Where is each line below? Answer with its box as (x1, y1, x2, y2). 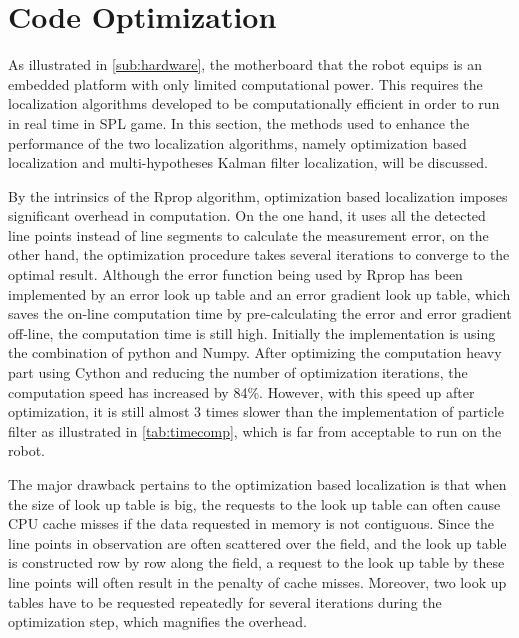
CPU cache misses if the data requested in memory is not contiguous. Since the (8, 513, 495, 534)
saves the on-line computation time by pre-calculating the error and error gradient (8, 303, 512, 324)
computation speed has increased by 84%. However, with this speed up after (8, 381, 475, 402)
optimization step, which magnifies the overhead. (8, 611, 307, 632)
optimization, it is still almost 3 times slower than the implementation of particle (8, 401, 504, 422)
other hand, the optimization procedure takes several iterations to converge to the (8, 244, 510, 265)
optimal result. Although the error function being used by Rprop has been (8, 264, 463, 285)
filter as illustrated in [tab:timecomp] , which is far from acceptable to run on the (8, 420, 502, 441)
